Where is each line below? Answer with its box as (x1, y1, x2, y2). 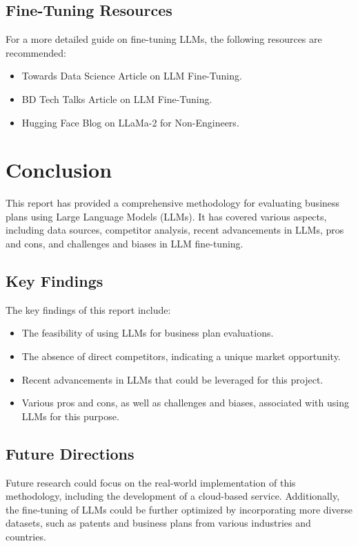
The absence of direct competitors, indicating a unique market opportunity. (21, 349, 341, 364)
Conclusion (6, 156, 112, 184)
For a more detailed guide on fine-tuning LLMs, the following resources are (6, 32, 322, 46)
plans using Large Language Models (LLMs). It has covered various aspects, (6, 209, 327, 223)
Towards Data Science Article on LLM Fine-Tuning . (21, 68, 242, 83)
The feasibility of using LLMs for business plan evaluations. (21, 326, 274, 340)
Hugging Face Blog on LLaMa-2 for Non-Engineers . (21, 115, 239, 129)
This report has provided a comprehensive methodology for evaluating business (6, 196, 340, 210)
